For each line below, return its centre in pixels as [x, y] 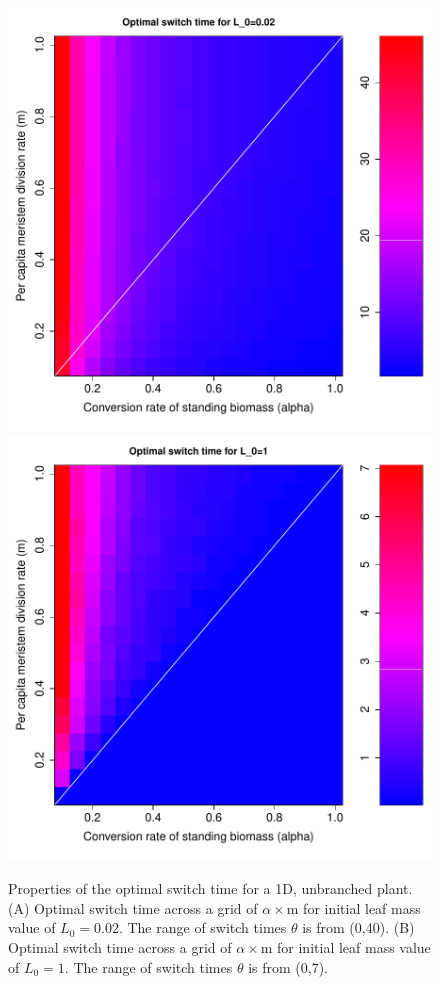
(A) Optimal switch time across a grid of [133, 907]
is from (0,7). [288, 966]
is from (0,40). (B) [358, 927]
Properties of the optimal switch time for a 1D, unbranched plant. [210, 888]
